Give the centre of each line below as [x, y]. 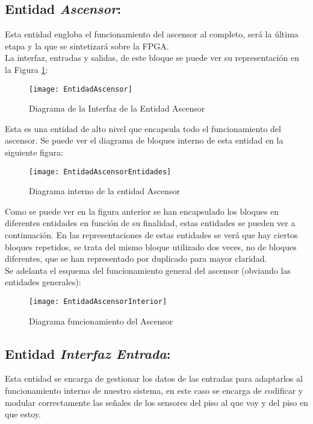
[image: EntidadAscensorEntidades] [100, 172]
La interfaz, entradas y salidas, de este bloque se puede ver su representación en [152, 58]
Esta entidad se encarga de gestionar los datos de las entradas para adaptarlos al [154, 378]
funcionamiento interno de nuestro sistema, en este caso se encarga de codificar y [154, 391]
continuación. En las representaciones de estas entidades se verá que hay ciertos [151, 235]
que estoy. [23, 414]
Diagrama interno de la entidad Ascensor [104, 191]
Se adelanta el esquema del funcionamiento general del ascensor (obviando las [148, 270]
